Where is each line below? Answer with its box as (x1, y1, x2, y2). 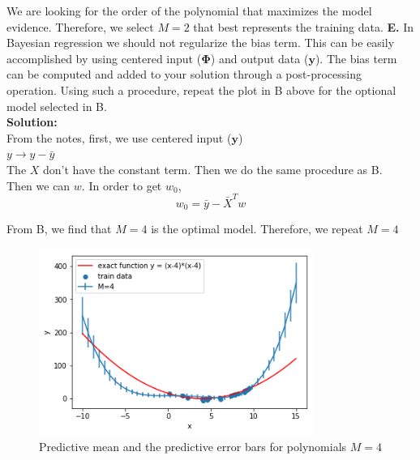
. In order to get (81, 177, 162, 194)
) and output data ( (210, 49, 309, 66)
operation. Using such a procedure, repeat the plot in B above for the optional (6, 81, 396, 98)
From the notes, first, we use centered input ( (6, 129, 232, 146)
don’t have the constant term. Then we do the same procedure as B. (43, 160, 383, 177)
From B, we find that (6, 220, 112, 237)
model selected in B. (6, 97, 107, 114)
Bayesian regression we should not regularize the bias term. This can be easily (6, 34, 395, 51)
